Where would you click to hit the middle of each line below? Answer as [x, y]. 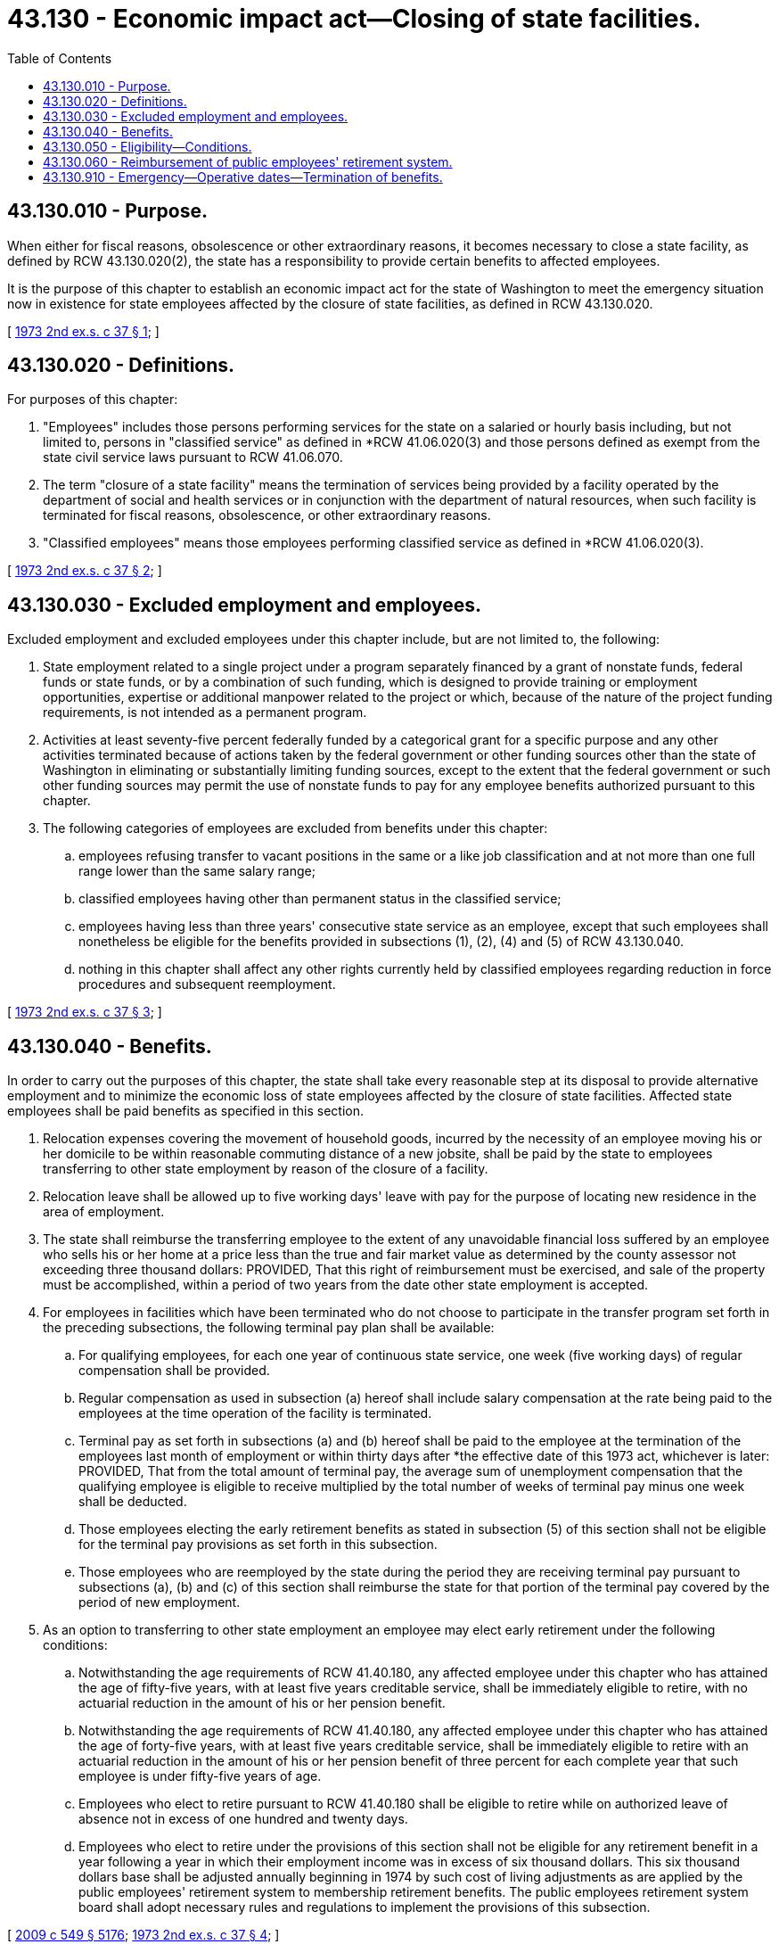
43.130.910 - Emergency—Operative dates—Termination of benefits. [243, 177]
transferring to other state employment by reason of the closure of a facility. [266, 1169]
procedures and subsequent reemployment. [207, 984]
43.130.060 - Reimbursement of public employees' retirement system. [248, 161]
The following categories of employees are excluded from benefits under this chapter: [295, 828]
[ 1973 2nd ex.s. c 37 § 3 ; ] [85, 1012]
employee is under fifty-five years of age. [200, 1776]
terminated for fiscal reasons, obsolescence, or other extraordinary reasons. [267, 515]
